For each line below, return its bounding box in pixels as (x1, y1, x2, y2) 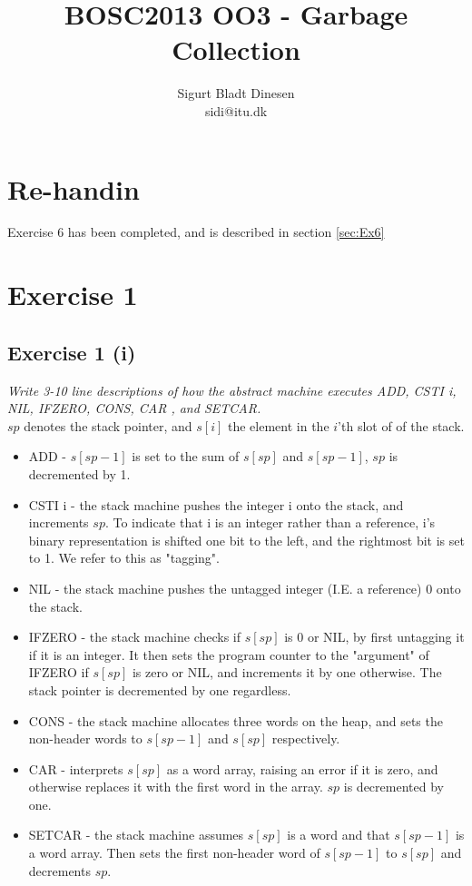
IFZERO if (28, 663, 89, 682)
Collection (172, 31, 300, 68)
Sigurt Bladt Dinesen (177, 84, 295, 103)
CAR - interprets (28, 759, 123, 778)
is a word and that (287, 825, 390, 844)
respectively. (271, 729, 340, 748)
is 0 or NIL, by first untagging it (284, 627, 465, 646)
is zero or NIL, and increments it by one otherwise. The (132, 663, 442, 682)
